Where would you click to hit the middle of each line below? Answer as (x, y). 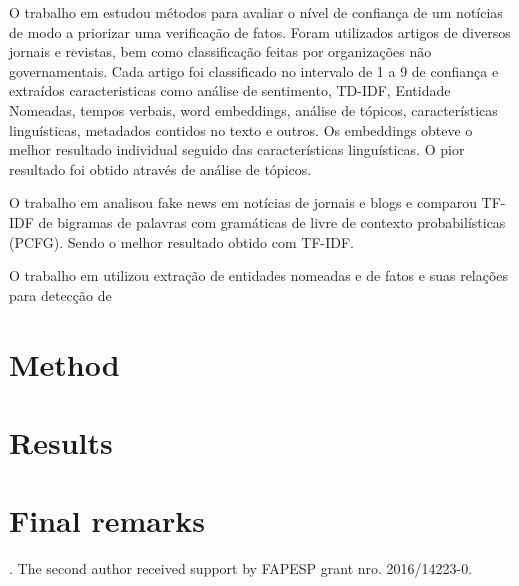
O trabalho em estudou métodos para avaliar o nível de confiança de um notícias (256, 12)
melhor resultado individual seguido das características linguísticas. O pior (237, 149)
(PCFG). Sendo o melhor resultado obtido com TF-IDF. (182, 241)
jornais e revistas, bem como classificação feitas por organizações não (220, 51)
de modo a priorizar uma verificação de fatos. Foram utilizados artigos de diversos (260, 31)
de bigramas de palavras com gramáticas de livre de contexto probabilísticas (272, 221)
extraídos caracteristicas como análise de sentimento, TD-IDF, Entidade (230, 90)
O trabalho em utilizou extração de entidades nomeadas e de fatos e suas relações (259, 275)
